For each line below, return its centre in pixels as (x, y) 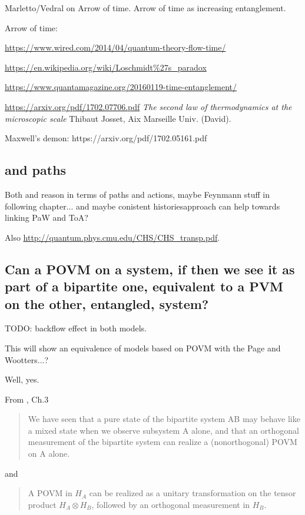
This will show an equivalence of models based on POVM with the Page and (143, 348)
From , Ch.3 (27, 399)
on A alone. (49, 453)
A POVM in (50, 493)
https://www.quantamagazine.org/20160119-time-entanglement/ (121, 87)
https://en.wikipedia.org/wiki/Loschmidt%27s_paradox (106, 67)
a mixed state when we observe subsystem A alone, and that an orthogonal (163, 430)
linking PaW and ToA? (47, 217)
